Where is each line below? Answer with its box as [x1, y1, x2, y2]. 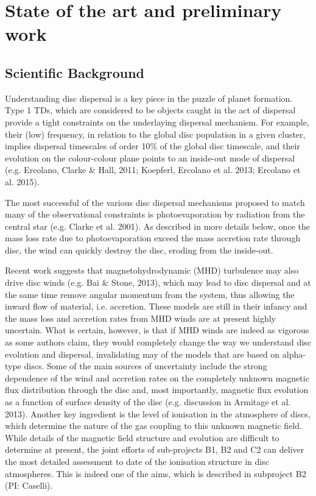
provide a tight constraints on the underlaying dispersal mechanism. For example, [5, 115, 309, 128]
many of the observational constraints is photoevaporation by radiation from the [5, 208, 305, 221]
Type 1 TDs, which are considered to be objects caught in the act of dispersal [5, 104, 296, 116]
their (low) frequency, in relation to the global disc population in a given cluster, [5, 127, 306, 140]
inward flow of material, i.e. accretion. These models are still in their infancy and [5, 300, 307, 313]
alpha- [282, 347, 306, 360]
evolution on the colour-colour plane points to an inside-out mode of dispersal [5, 151, 295, 164]
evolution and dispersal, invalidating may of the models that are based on [5, 347, 280, 360]
